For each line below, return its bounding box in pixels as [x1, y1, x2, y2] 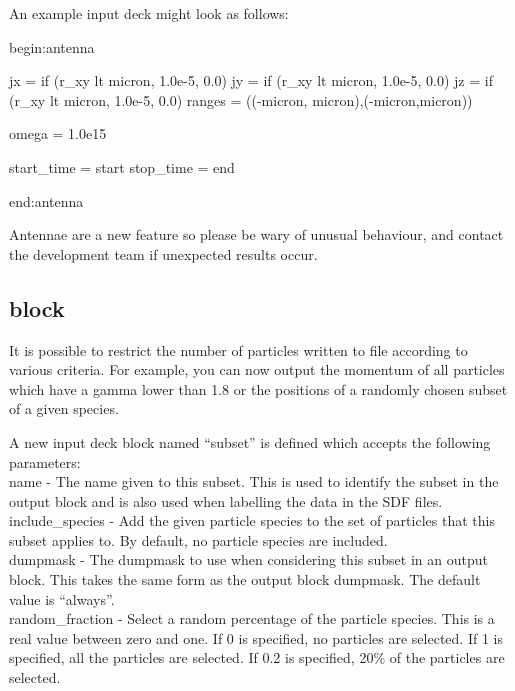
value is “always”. [9, 588, 115, 609]
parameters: [9, 451, 81, 472]
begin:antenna [9, 36, 95, 57]
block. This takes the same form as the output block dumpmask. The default [9, 569, 481, 590]
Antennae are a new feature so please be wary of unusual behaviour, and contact [9, 224, 504, 245]
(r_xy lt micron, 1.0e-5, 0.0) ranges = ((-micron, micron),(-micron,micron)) [9, 89, 473, 110]
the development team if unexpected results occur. [9, 243, 318, 264]
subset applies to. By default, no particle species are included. [9, 529, 388, 550]
